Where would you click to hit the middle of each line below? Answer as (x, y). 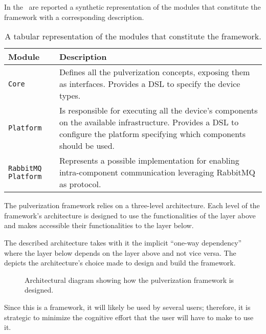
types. (70, 96)
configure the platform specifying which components (152, 134)
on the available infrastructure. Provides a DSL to (149, 122)
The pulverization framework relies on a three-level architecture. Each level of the (132, 205)
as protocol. (80, 184)
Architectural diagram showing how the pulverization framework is (129, 280)
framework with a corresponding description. (74, 17)
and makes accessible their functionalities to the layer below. (99, 225)
